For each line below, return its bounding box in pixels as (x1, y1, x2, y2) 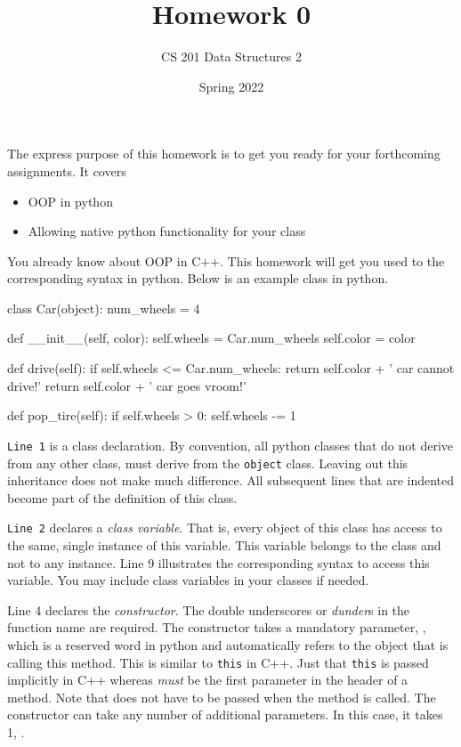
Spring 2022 (198, 77, 264, 95)
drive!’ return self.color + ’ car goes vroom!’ (7, 376, 247, 394)
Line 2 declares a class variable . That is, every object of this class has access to (7, 518, 442, 537)
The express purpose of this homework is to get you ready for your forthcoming (7, 144, 441, 163)
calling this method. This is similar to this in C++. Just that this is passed (7, 653, 429, 671)
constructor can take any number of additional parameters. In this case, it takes (7, 705, 443, 724)
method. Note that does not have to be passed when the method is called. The (7, 687, 436, 706)
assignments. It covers (7, 161, 126, 180)
